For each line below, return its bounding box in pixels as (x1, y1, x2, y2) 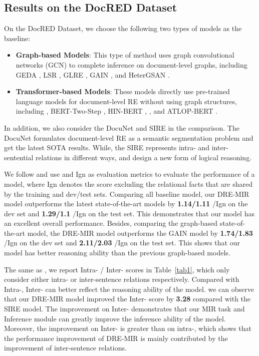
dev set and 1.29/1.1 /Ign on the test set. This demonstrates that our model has (4, 208, 254, 218)
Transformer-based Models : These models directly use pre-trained (16, 86, 230, 97)
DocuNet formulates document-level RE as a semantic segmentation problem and (4, 132, 253, 143)
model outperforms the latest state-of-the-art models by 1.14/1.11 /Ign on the (4, 198, 248, 209)
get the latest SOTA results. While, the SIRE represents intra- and (4, 142, 210, 153)
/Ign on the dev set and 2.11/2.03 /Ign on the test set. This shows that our (4, 237, 240, 248)
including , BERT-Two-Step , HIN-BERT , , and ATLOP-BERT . (16, 106, 218, 116)
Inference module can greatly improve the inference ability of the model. (4, 313, 226, 323)
